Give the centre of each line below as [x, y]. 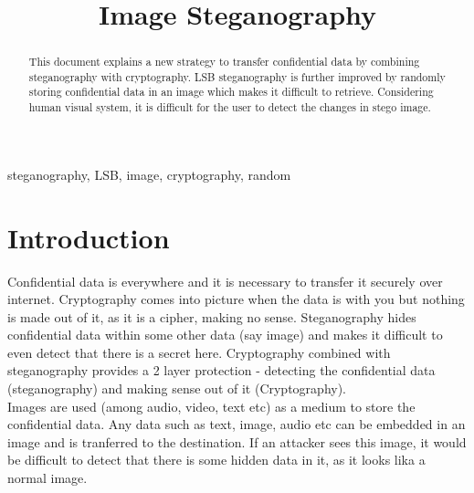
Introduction [89, 237]
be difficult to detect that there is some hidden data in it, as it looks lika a [216, 460]
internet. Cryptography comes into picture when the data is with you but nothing [236, 299]
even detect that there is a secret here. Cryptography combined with [199, 352]
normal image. [47, 478]
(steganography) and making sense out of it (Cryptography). [177, 388]
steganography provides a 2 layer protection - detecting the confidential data [221, 370]
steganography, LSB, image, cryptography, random [149, 174]
